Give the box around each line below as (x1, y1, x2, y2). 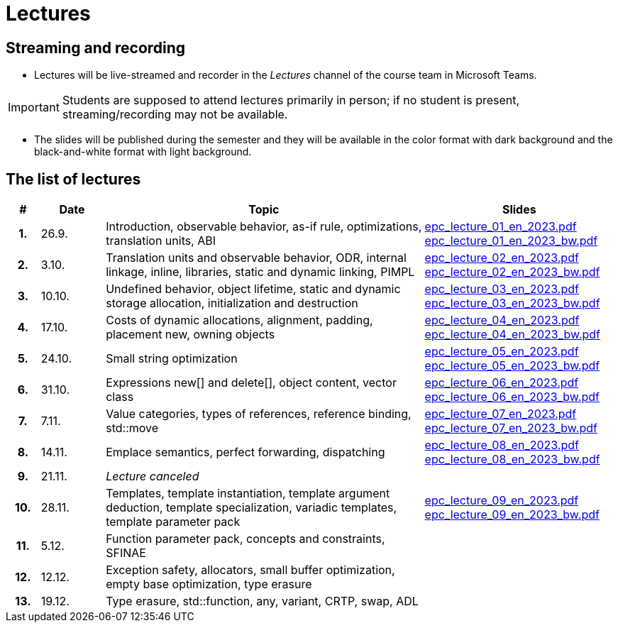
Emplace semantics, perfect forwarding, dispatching (106, 445, 385, 460)
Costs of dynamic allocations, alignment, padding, (106, 313, 373, 328)
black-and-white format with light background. (34, 145, 252, 158)
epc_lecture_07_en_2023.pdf (424, 407, 577, 422)
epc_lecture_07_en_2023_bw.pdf (424, 421, 597, 436)
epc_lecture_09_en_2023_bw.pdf (424, 507, 600, 522)
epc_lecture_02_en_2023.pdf (424, 250, 579, 265)
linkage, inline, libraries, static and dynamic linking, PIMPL (106, 265, 415, 280)
